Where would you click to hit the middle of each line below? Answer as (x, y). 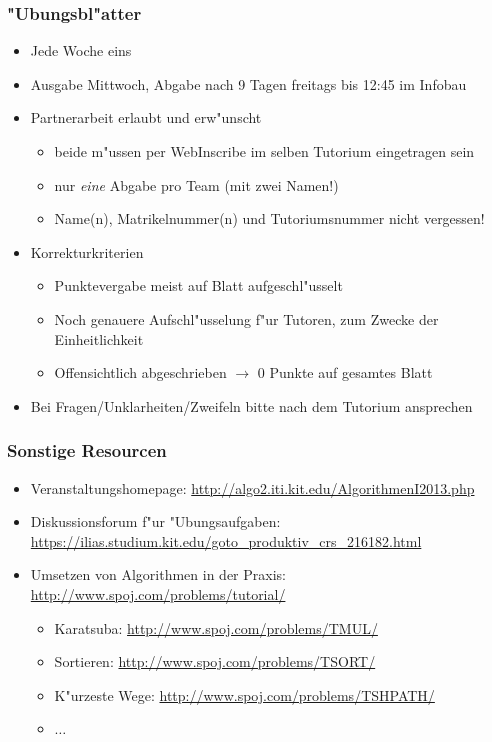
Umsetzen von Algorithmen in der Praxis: (158, 574)
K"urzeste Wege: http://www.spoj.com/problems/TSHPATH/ (244, 694)
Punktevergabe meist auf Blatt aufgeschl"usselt (198, 285)
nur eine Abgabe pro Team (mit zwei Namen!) (196, 184)
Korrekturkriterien (87, 251)
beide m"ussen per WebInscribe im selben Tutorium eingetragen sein (264, 151)
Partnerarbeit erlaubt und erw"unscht (146, 117)
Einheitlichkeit (99, 338)
